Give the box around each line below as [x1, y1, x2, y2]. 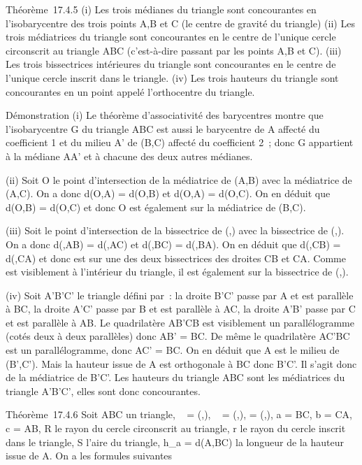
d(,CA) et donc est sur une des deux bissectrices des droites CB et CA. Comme [6, 250, 346, 265]
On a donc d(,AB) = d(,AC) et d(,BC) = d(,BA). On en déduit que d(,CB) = [6, 236, 341, 251]
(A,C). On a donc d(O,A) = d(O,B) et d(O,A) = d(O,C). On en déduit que [6, 186, 331, 201]
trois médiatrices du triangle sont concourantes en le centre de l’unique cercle [6, 29, 336, 44]
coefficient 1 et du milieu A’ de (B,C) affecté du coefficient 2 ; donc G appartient [6, 135, 354, 150]
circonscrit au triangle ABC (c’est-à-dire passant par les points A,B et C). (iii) [6, 43, 342, 57]
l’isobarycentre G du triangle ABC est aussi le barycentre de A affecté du [6, 121, 320, 136]
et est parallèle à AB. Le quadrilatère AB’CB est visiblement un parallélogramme [6, 315, 354, 329]
